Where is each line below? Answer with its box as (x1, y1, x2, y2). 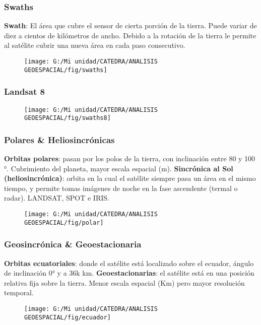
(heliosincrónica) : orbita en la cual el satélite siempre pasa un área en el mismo (4, 173, 256, 183)
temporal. (4, 287, 34, 298)
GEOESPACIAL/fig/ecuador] (24, 313, 111, 321)
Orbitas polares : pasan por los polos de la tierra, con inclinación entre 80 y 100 (4, 153, 255, 164)
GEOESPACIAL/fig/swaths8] (24, 114, 111, 122)
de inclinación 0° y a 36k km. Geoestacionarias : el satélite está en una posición (4, 268, 254, 278)
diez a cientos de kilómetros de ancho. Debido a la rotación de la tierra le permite (4, 30, 256, 40)
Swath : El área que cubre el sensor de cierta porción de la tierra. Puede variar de (4, 20, 257, 31)
